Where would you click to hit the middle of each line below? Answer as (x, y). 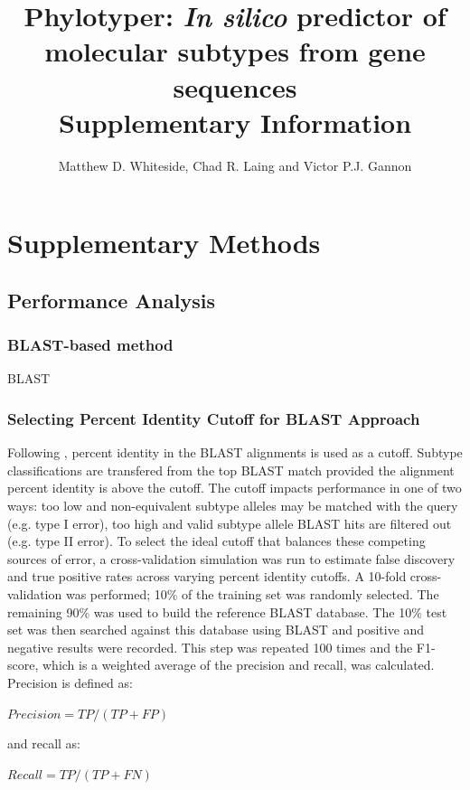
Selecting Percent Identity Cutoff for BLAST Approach (214, 418)
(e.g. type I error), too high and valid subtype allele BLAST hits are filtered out (230, 523)
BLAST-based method (90, 345)
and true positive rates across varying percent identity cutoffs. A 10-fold (207, 576)
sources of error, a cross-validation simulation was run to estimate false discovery (231, 558)
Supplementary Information (235, 122)
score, (23, 665)
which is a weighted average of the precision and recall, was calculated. (238, 665)
